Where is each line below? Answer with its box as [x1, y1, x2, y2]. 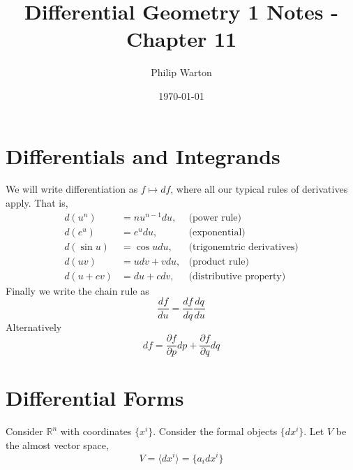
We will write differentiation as [6, 182, 138, 196]
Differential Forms [6, 383, 184, 412]
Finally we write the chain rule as [6, 283, 149, 298]
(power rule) [188, 212, 242, 223]
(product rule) [188, 256, 249, 267]
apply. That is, [6, 196, 68, 210]
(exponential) [188, 227, 246, 237]
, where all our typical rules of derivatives [170, 182, 348, 196]
